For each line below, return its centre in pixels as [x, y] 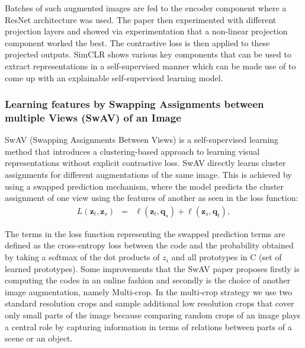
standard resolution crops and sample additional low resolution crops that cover [150, 303]
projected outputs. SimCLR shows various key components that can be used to [148, 54]
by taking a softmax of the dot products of [82, 257]
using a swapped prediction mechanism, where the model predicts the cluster [145, 186]
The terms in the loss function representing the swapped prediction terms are [145, 233]
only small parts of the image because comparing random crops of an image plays [153, 315]
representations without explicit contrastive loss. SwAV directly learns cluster [145, 163]
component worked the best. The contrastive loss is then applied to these [137, 42]
